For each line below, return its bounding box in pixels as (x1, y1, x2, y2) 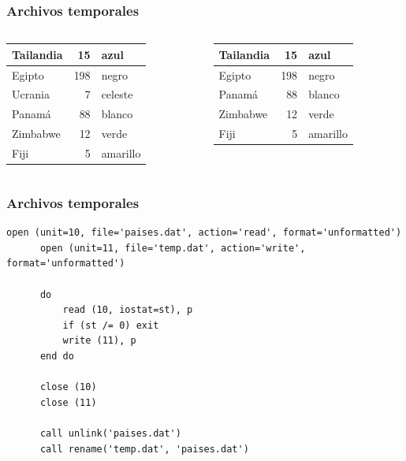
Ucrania (12, 86, 50, 102)
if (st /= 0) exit (62, 319, 159, 331)
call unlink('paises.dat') (39, 427, 181, 439)
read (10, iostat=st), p (62, 304, 193, 316)
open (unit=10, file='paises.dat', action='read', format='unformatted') (6, 227, 402, 239)
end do (39, 351, 74, 362)
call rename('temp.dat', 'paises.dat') (39, 443, 249, 455)
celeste (101, 86, 133, 102)
